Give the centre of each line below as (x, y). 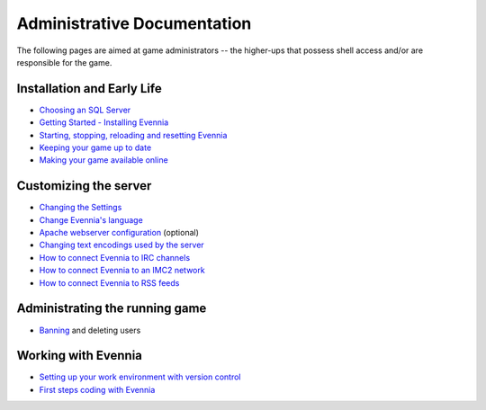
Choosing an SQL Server (85, 110)
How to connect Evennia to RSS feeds (109, 282)
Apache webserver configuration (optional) (119, 233)
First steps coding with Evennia (97, 389)
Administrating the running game (112, 309)
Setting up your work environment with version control (140, 377)
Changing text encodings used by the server (121, 245)
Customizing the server (84, 186)
